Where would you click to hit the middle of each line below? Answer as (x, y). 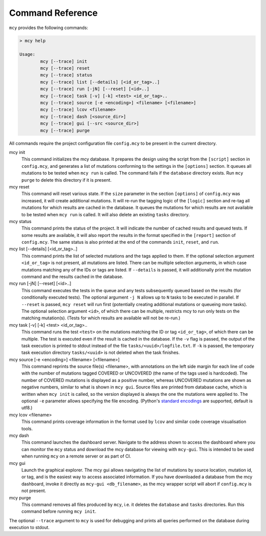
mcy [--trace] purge (65, 130)
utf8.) (27, 408)
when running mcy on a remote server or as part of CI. (76, 456)
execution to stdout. (29, 528)
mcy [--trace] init (64, 61)
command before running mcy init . (59, 511)
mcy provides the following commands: (49, 28)
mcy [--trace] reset (65, 68)
